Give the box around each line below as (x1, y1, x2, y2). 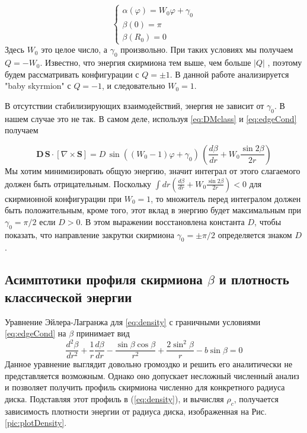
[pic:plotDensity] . (5, 416, 67, 429)
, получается (234, 393, 279, 405)
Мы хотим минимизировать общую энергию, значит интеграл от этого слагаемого (5, 164, 300, 177)
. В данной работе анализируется (170, 68, 289, 80)
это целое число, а (41, 43, 108, 56)
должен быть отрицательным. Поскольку (5, 177, 151, 190)
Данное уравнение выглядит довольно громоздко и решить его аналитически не (5, 358, 293, 370)
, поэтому (267, 56, 302, 69)
